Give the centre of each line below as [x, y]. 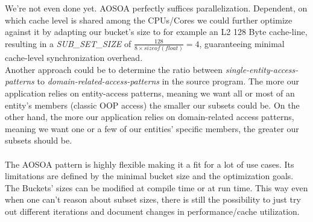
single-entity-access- [262, 69]
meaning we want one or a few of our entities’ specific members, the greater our [152, 128]
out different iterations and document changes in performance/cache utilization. [152, 211]
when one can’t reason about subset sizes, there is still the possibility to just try [153, 199]
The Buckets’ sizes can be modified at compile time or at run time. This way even [156, 187]
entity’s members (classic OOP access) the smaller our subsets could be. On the [152, 105]
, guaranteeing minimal [242, 43]
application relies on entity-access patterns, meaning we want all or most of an [150, 93]
